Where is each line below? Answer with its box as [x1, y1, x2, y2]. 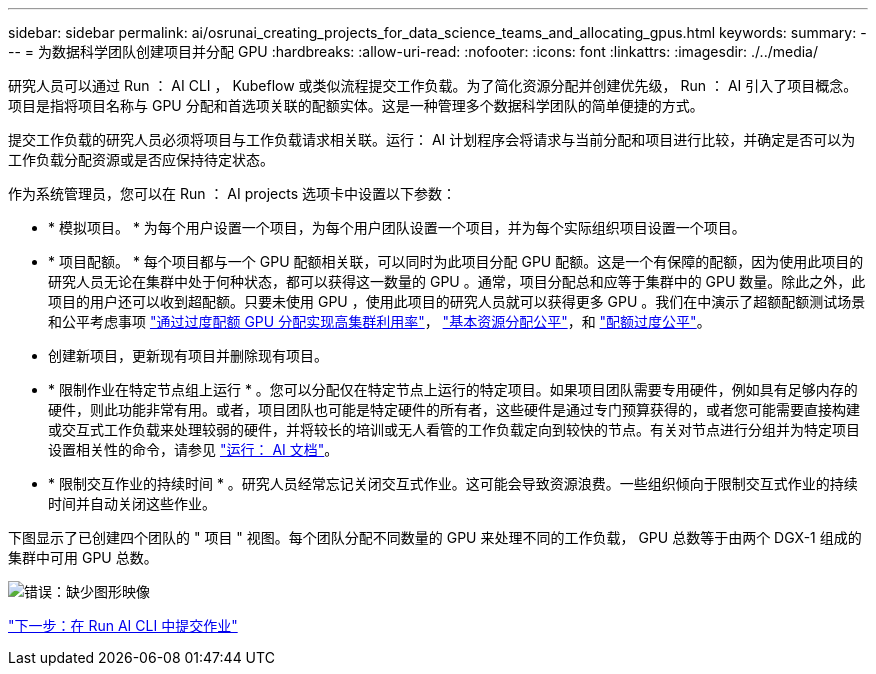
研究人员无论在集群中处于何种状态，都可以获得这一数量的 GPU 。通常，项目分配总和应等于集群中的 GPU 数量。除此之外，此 [48, 273, 866, 290]
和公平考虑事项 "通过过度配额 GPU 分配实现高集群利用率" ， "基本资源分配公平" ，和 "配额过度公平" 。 [48, 313, 711, 330]
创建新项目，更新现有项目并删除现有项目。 [48, 347, 328, 364]
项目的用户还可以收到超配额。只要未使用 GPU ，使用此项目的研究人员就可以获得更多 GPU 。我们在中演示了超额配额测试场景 [48, 293, 866, 310]
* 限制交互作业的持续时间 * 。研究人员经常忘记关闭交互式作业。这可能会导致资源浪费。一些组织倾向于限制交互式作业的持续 [48, 475, 858, 492]
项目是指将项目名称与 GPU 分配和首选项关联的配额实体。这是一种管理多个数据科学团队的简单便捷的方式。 [8, 97, 704, 114]
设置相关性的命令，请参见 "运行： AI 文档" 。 [48, 441, 339, 458]
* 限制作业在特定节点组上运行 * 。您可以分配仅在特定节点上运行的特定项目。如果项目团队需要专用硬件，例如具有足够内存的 [48, 381, 858, 398]
